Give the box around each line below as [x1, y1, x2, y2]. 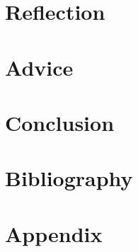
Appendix [5, 219, 103, 248]
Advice [5, 52, 74, 81]
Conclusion [5, 108, 115, 137]
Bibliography [5, 164, 133, 193]
